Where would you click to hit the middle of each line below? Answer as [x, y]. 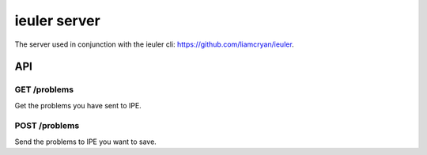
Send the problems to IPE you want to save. [86, 142]
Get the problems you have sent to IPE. [78, 105]
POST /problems [47, 126]
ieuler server [57, 21]
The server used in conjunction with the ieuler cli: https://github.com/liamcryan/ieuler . [154, 44]
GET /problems [44, 89]
